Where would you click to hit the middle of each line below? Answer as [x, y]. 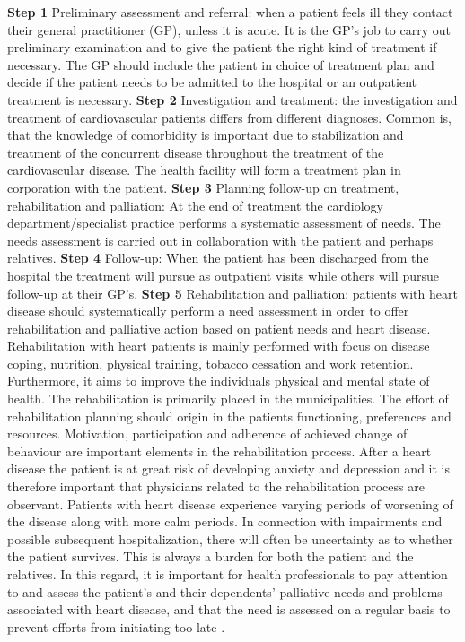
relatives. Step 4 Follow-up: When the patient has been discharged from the [218, 258]
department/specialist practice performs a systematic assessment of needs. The [224, 223]
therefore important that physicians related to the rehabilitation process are [216, 486]
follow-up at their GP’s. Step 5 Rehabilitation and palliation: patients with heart [232, 293]
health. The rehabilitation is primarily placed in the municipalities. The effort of [228, 399]
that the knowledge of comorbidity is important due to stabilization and [206, 135]
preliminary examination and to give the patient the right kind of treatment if [222, 47]
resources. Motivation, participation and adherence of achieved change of [207, 434]
